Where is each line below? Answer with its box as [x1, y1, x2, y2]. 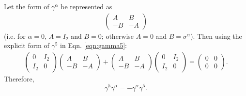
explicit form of [4, 40, 49, 50]
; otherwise [101, 31, 134, 41]
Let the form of [4, 1, 49, 11]
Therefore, [4, 73, 34, 83]
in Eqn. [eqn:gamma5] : [60, 40, 127, 50]
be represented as [61, 1, 112, 11]
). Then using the [190, 31, 242, 41]
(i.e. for [4, 31, 26, 41]
